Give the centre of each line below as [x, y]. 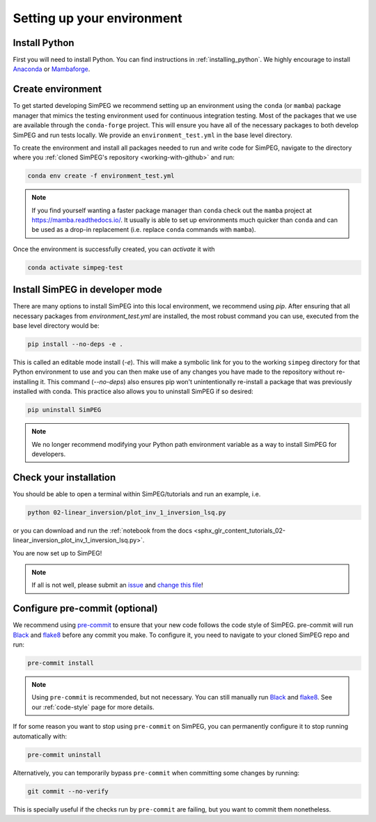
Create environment [57, 89]
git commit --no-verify [68, 791]
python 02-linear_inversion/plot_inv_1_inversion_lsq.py [127, 512]
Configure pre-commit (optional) [85, 609]
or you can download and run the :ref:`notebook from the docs [103, 530]
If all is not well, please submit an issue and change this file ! [117, 585]
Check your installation [64, 477]
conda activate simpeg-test [75, 267]
